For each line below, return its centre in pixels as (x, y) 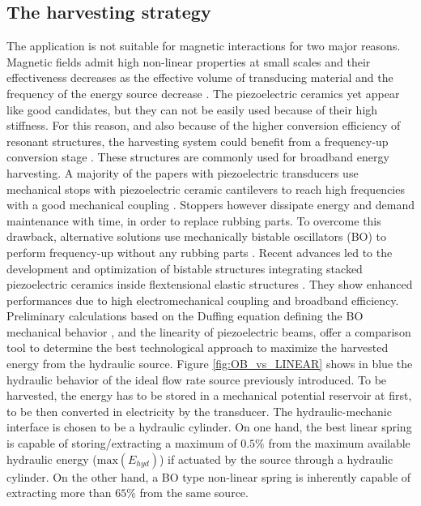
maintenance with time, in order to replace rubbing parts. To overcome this (194, 220)
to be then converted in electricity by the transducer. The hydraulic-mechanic (199, 411)
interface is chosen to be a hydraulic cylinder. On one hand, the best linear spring (209, 427)
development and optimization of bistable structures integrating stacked (185, 268)
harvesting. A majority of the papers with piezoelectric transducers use (183, 172)
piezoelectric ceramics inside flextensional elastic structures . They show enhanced (210, 284)
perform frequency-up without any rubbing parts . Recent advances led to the (200, 252)
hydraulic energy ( (52, 459)
